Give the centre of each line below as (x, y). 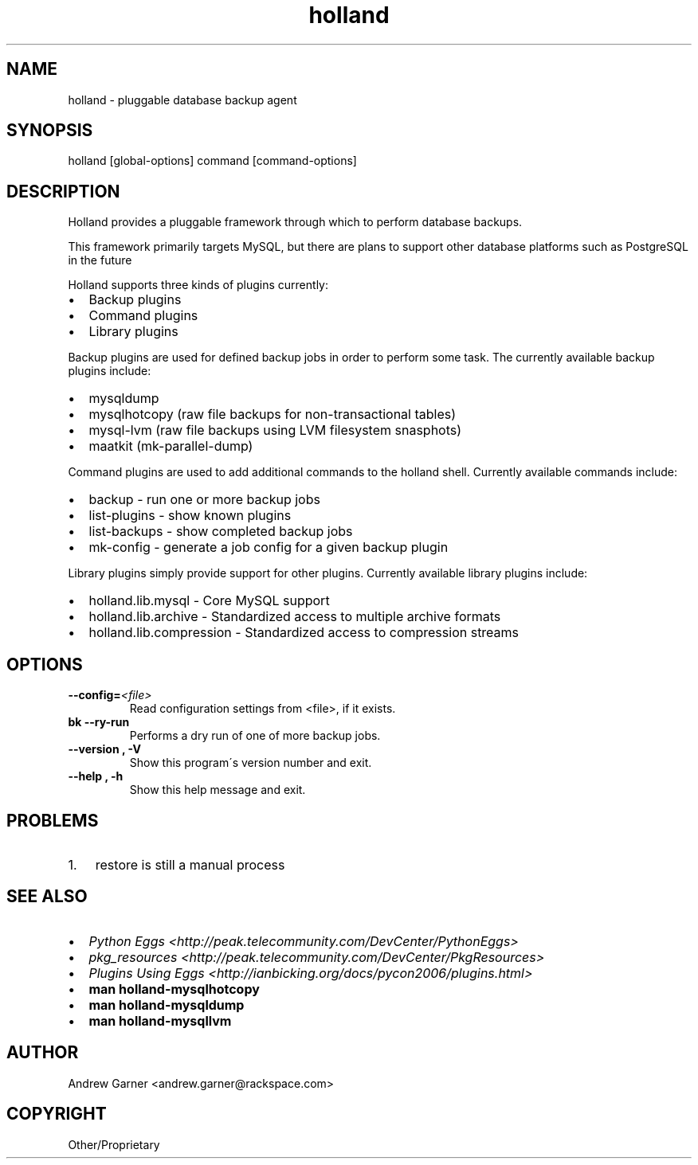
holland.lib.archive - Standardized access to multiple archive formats (295, 617)
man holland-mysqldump (167, 1005)
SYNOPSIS (50, 131)
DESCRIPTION (63, 191)
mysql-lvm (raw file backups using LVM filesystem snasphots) (275, 430)
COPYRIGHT (57, 1114)
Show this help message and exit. (218, 790)
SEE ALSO (47, 897)
